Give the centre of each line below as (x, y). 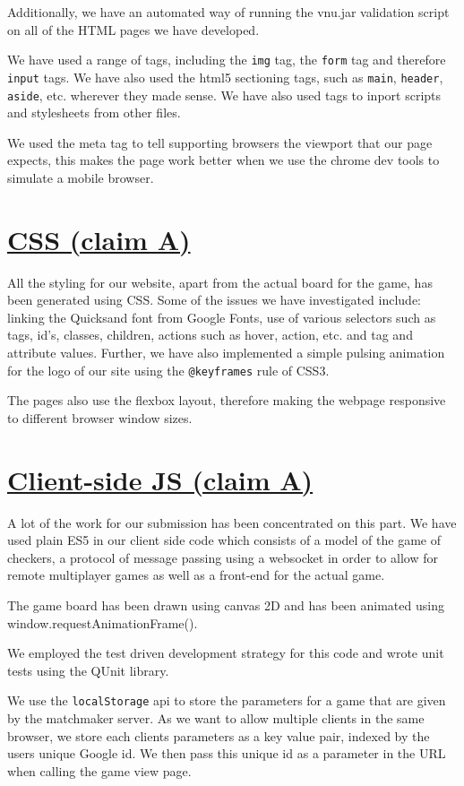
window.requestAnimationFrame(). (103, 622)
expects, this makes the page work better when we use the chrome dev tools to (223, 160)
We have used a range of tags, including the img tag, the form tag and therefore (227, 60)
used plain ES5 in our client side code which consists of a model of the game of (224, 540)
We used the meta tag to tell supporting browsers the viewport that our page (220, 142)
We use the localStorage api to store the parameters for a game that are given (227, 700)
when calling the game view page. (99, 770)
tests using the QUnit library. (88, 670)
